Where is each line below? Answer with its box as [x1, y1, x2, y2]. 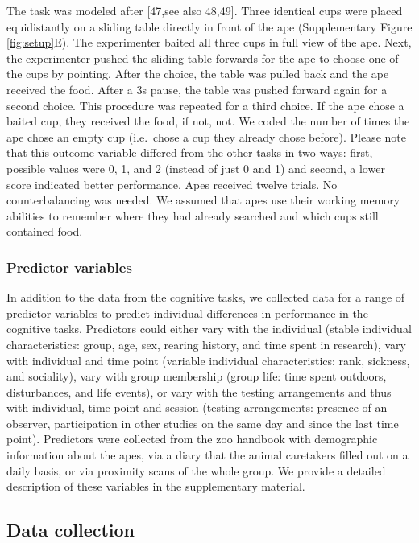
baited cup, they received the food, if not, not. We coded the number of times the [6, 113, 410, 130]
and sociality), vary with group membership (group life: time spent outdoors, [6, 368, 387, 385]
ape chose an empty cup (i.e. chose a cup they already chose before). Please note [6, 128, 406, 145]
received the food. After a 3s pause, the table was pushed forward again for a [6, 80, 388, 97]
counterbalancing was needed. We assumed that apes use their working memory [6, 191, 400, 208]
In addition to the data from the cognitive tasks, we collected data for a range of [6, 289, 405, 306]
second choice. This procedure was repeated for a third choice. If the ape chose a [6, 97, 404, 113]
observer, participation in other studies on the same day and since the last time [6, 414, 399, 431]
